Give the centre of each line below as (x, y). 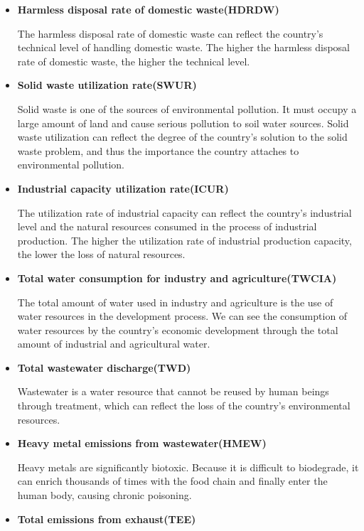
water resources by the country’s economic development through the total (178, 329)
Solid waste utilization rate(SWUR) (107, 85)
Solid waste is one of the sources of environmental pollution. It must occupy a (187, 108)
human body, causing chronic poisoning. (105, 495)
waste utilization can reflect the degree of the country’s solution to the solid (182, 137)
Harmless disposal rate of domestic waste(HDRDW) (148, 9)
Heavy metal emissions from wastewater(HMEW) (142, 443)
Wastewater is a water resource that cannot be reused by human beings (173, 391)
